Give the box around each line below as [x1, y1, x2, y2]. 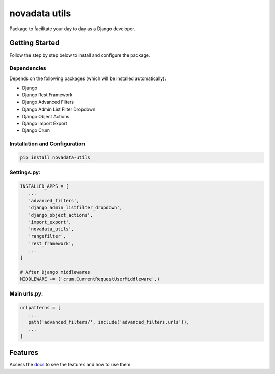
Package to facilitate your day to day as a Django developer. [9, 25, 135, 32]
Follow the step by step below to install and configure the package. [9, 52, 150, 58]
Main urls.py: [9, 290, 43, 298]
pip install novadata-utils [20, 154, 90, 161]
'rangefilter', [28, 233, 66, 239]
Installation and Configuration [9, 140, 85, 147]
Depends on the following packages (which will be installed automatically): [9, 75, 167, 82]
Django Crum [22, 127, 50, 133]
